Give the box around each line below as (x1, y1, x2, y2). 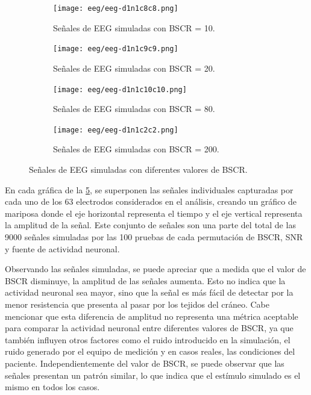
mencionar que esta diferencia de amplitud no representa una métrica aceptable (5, 309, 298, 322)
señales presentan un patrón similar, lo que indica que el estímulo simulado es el (5, 369, 301, 381)
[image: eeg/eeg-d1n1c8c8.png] (53, 4, 178, 13)
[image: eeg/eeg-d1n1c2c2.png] (53, 125, 178, 134)
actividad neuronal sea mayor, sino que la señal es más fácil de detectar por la (5, 286, 294, 299)
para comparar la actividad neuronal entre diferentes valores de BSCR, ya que (5, 322, 294, 334)
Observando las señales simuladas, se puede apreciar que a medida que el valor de (5, 263, 306, 275)
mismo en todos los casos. (5, 381, 100, 393)
